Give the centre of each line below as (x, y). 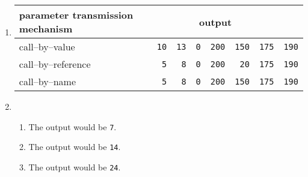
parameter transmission (76, 15)
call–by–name (48, 81)
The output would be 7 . (72, 126)
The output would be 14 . (75, 147)
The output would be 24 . (75, 166)
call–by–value (47, 46)
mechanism (46, 28)
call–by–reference (55, 64)
